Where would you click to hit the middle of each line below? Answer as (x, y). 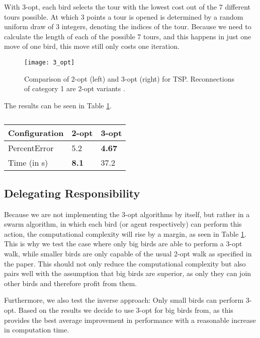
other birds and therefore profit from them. (71, 283)
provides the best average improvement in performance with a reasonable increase (130, 320)
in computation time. (37, 330)
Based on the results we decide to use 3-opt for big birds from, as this (126, 310)
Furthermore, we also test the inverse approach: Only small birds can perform (124, 300)
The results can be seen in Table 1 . (58, 105)
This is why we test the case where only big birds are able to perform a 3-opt (123, 244)
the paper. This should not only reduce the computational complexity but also (125, 263)
